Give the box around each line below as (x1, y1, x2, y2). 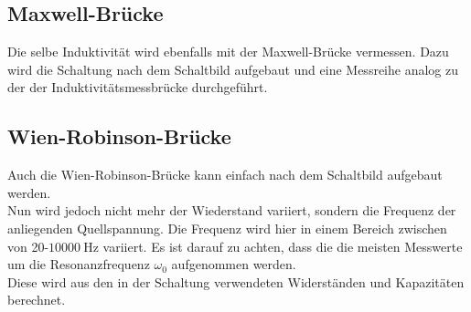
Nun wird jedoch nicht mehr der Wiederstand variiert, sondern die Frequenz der (7, 201, 456, 220)
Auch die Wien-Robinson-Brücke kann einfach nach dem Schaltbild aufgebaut (7, 165, 443, 184)
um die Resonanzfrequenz (7, 255, 150, 274)
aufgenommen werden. (171, 255, 296, 274)
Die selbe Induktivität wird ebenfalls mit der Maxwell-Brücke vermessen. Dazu (7, 42, 449, 61)
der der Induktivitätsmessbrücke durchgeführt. (7, 78, 268, 97)
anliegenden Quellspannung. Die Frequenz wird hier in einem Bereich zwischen (7, 218, 447, 237)
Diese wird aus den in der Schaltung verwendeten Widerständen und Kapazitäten (7, 272, 465, 291)
